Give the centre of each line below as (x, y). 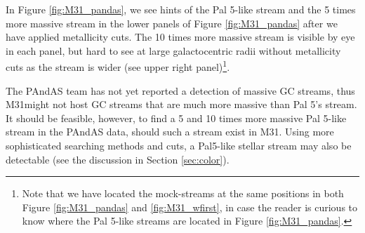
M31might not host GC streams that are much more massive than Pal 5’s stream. (181, 104)
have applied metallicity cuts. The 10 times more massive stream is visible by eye (180, 37)
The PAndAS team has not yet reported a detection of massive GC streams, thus (180, 90)
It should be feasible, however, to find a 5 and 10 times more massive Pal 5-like (176, 118)
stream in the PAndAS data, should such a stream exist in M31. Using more (170, 132)
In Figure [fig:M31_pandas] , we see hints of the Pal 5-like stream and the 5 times (181, 9)
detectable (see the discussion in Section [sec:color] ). (118, 159)
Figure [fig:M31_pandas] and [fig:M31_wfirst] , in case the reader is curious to (190, 207)
